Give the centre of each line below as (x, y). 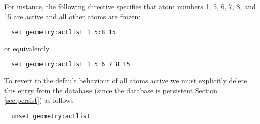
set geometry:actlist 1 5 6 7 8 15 (71, 65)
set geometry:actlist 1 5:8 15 (63, 33)
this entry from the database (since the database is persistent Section (111, 90)
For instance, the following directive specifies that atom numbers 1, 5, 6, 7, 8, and (130, 6)
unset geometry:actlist (51, 116)
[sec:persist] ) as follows (39, 100)
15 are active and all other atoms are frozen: (72, 16)
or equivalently (27, 48)
